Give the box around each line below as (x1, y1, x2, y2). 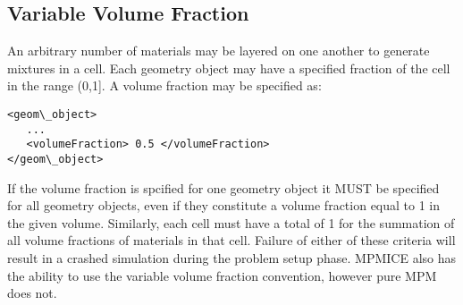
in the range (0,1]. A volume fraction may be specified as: (7, 76, 322, 95)
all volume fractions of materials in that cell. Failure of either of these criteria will (7, 231, 456, 250)
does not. (7, 284, 57, 302)
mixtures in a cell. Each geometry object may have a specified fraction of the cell (7, 58, 450, 77)
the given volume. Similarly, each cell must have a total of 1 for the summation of (7, 213, 455, 232)
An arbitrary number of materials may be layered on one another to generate (7, 41, 430, 60)
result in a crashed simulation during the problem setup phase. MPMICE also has (7, 248, 456, 267)
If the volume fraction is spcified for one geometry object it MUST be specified (7, 178, 440, 197)
